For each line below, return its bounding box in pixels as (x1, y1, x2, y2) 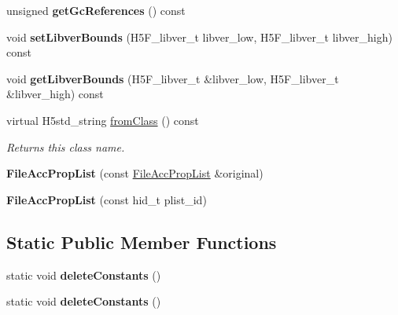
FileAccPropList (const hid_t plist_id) (6, 191, 207, 207)
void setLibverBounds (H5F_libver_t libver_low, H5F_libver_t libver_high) (6, 28, 392, 45)
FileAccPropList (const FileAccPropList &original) (6, 165, 263, 181)
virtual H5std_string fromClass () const (6, 112, 199, 128)
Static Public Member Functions (6, 229, 277, 254)
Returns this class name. (6, 138, 125, 155)
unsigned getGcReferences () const (6, 2, 186, 18)
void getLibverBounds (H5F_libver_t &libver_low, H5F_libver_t (6, 70, 339, 86)
